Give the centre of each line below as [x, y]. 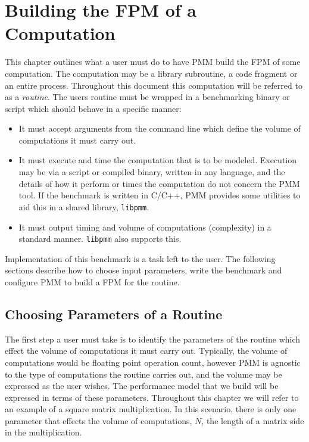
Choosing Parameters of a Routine [114, 314]
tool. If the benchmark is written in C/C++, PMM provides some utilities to [160, 195]
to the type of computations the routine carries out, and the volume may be [143, 374]
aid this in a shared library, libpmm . [84, 206]
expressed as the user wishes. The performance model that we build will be [142, 386]
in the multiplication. [43, 432]
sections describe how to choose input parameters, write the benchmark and [143, 270]
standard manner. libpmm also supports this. [100, 239]
